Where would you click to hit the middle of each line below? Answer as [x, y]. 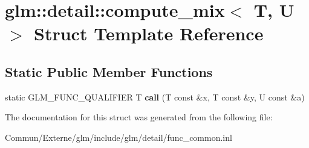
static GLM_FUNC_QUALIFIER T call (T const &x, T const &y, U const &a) [155, 97]
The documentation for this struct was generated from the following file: [139, 117]
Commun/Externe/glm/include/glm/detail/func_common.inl [119, 137]
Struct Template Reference [149, 33]
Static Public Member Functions [109, 71]
